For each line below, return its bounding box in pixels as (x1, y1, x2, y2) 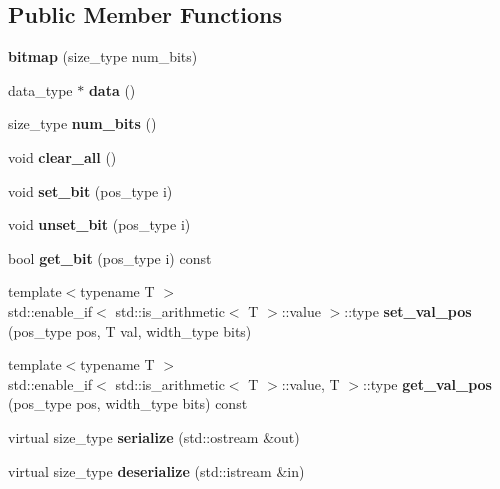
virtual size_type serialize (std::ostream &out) (8, 426, 300, 447)
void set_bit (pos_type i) (8, 180, 173, 201)
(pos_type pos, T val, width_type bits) (8, 320, 252, 341)
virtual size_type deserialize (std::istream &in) (8, 460, 305, 481)
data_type (8, 79, 73, 100)
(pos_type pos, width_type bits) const (8, 393, 248, 414)
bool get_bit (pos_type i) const (8, 247, 212, 268)
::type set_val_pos (344, 300, 472, 321)
